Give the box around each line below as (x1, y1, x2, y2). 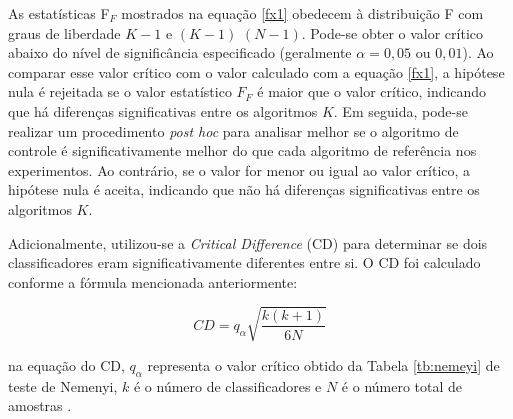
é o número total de (341, 375, 463, 396)
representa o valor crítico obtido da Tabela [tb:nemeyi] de (147, 354, 500, 375)
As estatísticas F (8, 3, 110, 23)
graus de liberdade (8, 22, 121, 43)
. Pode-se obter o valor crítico (301, 22, 483, 43)
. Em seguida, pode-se (333, 100, 468, 121)
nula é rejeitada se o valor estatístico (8, 81, 232, 102)
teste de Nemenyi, (8, 375, 118, 396)
